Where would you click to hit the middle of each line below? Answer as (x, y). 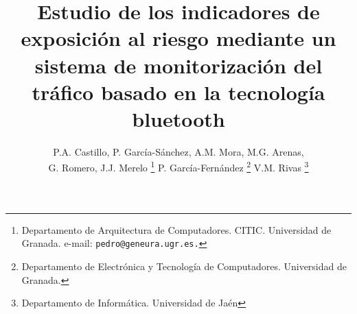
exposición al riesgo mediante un (178, 38)
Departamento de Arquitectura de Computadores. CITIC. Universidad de (176, 229)
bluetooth (178, 118)
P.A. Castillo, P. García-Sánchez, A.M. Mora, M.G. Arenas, (178, 151)
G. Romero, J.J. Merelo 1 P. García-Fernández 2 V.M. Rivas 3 (178, 167)
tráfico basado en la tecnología (178, 92)
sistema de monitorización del (178, 65)
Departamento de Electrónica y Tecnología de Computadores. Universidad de (184, 266)
